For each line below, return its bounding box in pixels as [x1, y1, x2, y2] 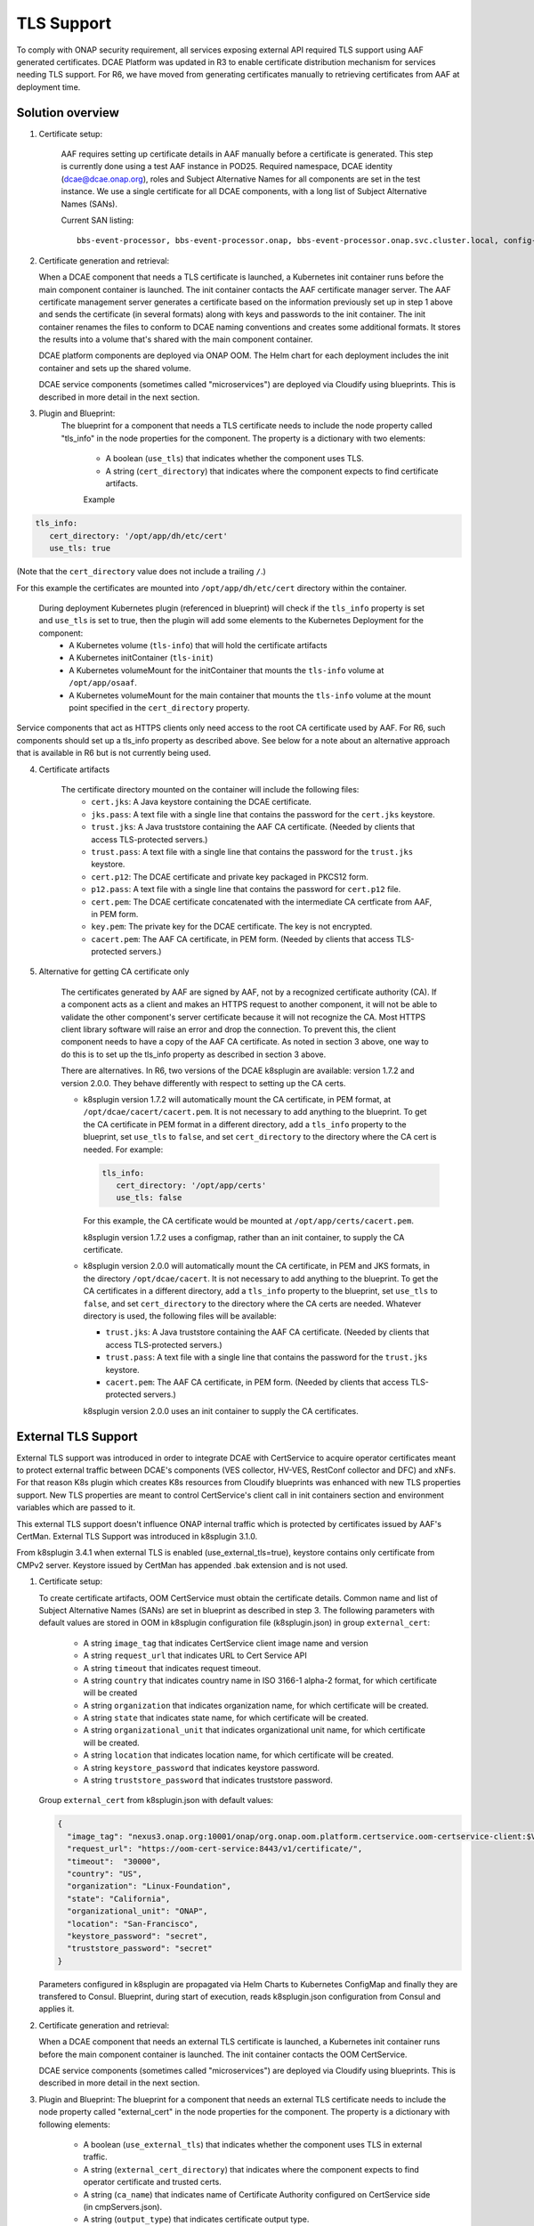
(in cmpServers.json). [83, 2201, 163, 2212]
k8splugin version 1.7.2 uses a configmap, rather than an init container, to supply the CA [83, 1231, 405, 1242]
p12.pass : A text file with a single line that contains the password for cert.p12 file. [91, 884, 401, 895]
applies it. [38, 2003, 75, 2014]
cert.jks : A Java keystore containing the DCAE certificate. [91, 797, 311, 808]
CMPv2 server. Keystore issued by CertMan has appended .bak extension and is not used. [16, 1559, 349, 1571]
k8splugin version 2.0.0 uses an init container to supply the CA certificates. [83, 1405, 360, 1416]
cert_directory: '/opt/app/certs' [116, 1180, 267, 1190]
